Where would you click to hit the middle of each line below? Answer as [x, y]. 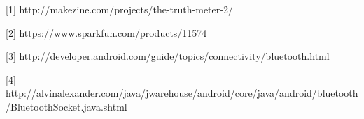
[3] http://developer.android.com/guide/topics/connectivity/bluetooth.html [168, 56]
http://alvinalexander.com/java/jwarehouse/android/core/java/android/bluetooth [182, 93]
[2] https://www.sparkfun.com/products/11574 [106, 32]
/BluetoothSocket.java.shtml [66, 106]
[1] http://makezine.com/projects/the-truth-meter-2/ [119, 9]
